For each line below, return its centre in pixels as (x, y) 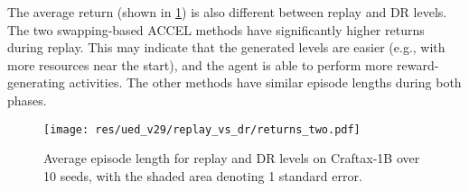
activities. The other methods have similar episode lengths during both (265, 82)
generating (36, 82)
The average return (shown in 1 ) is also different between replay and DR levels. (227, 12)
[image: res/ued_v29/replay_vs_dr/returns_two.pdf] (202, 129)
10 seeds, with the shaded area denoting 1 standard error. (203, 175)
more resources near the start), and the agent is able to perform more (200, 64)
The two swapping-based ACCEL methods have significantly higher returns (216, 29)
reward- (418, 64)
